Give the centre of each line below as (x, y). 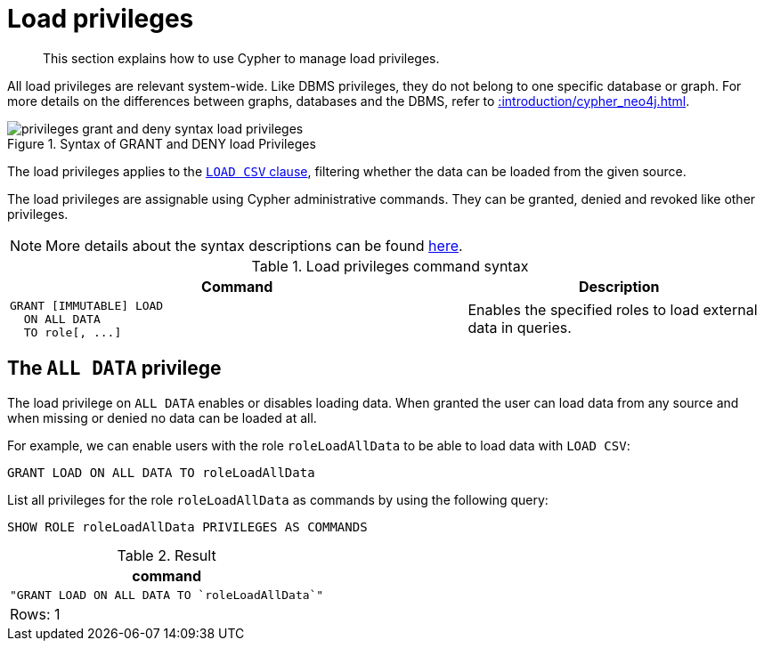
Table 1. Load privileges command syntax (390, 266)
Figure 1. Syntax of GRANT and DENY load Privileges (162, 143)
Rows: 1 (35, 614)
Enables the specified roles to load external (613, 310)
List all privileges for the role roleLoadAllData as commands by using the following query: (278, 499)
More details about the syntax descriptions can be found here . (254, 245)
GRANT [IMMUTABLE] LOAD (87, 305)
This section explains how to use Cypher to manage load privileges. (241, 58)
